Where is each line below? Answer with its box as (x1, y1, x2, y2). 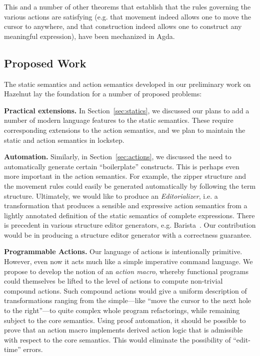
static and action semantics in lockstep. (4, 134, 124, 145)
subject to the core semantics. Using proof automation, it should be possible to (4, 315, 246, 325)
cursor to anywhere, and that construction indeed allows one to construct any (4, 21, 242, 31)
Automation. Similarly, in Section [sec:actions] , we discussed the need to (4, 151, 231, 162)
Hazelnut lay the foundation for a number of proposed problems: (4, 88, 202, 99)
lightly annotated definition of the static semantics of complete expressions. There (4, 210, 255, 220)
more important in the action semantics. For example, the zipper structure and (4, 171, 246, 181)
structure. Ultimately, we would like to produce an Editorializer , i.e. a (4, 190, 218, 201)
